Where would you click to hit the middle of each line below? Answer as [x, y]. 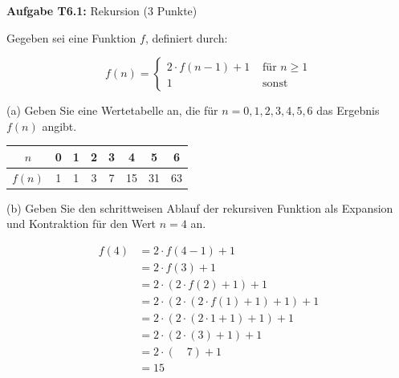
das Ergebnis [348, 110]
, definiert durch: [186, 37]
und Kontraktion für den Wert [81, 224]
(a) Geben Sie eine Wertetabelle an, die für [112, 110]
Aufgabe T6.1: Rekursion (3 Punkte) [102, 10]
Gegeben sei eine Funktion [71, 37]
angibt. [59, 126]
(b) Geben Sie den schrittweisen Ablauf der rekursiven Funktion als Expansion [200, 207]
